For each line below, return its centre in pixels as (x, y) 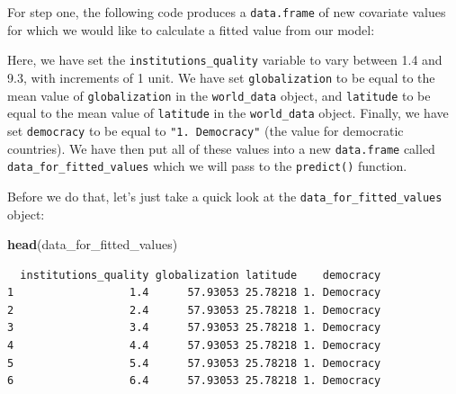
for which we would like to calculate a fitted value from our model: (191, 29)
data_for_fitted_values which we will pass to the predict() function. (207, 166)
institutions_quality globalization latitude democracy (201, 275)
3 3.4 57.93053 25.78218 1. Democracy (194, 328)
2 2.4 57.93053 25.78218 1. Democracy (194, 310)
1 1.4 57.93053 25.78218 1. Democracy (194, 293)
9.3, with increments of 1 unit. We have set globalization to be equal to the (221, 77)
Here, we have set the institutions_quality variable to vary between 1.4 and (225, 60)
